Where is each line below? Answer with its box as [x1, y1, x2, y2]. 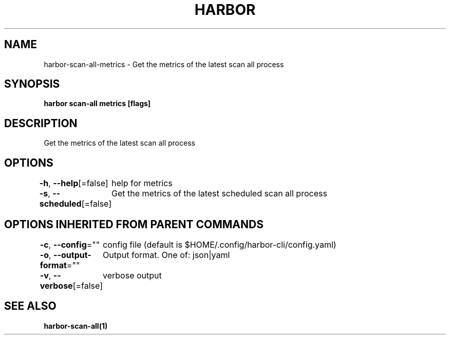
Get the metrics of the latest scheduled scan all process [111, 188, 327, 199]
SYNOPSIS [4, 77, 60, 91]
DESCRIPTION [4, 116, 78, 130]
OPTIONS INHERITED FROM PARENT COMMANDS [4, 217, 264, 231]
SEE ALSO [4, 300, 57, 313]
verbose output [103, 270, 162, 281]
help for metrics [111, 178, 173, 189]
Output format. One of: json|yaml [103, 249, 230, 260]
